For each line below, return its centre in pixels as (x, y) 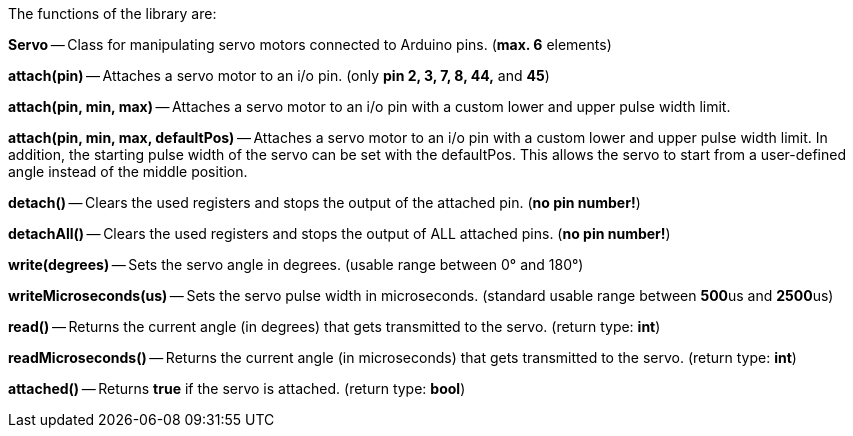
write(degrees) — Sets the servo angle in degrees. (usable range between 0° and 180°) (296, 264)
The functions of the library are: (112, 13)
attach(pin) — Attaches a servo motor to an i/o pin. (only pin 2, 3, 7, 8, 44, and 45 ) (279, 75)
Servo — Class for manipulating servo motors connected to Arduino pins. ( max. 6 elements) (310, 44)
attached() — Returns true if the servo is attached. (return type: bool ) (237, 388)
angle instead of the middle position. (128, 171)
